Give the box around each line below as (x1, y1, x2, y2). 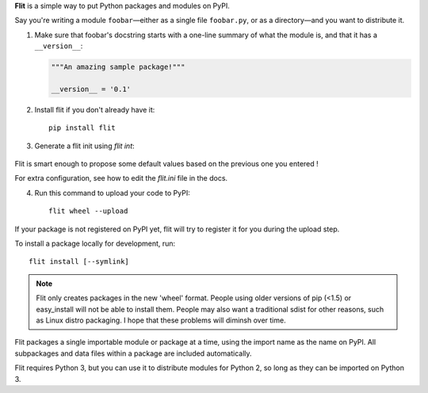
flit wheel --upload (48, 207, 128, 216)
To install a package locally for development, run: (14, 238, 176, 249)
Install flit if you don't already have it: (34, 105, 155, 114)
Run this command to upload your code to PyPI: (34, 188, 190, 197)
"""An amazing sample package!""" (51, 63, 185, 71)
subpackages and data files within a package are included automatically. (14, 349, 253, 358)
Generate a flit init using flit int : (34, 141, 135, 151)
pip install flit (48, 124, 116, 132)
